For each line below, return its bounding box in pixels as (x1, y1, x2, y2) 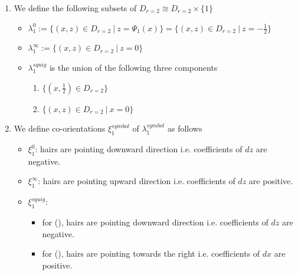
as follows (167, 122, 202, 135)
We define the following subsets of (14, 2, 137, 14)
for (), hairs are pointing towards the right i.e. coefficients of (42, 247, 260, 260)
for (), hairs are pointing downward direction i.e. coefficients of (42, 215, 268, 228)
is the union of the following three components (49, 61, 218, 74)
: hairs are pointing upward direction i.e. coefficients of (38, 175, 235, 187)
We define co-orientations (14, 122, 106, 135)
